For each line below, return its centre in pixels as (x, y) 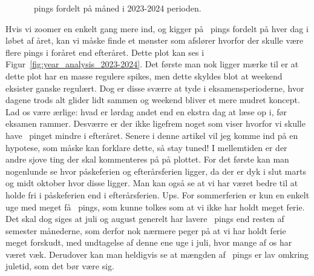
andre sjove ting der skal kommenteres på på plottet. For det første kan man (147, 159)
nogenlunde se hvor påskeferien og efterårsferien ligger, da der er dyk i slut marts (156, 171)
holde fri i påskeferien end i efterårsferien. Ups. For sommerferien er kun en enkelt (158, 194)
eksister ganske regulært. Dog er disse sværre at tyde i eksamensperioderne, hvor (155, 88)
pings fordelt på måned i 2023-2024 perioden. (117, 8)
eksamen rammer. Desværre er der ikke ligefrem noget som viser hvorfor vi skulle (155, 123)
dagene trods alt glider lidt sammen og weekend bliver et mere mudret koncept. (153, 100)
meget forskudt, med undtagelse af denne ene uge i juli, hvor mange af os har (149, 242)
